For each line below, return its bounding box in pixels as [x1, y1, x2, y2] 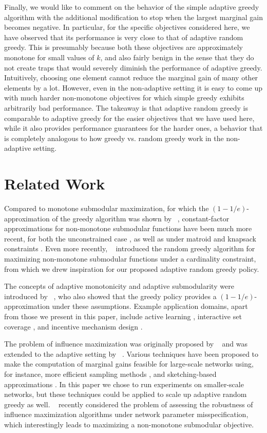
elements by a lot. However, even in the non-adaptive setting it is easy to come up [4, 82, 263, 93]
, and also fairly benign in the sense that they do [100, 51, 254, 62]
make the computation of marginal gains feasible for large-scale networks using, [4, 358, 254, 369]
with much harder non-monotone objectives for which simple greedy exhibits [4, 92, 244, 103]
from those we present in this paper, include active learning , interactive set [4, 310, 242, 321]
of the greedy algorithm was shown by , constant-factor [52, 213, 230, 223]
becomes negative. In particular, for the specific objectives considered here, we [4, 22, 250, 32]
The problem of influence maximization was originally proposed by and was [4, 338, 248, 349]
